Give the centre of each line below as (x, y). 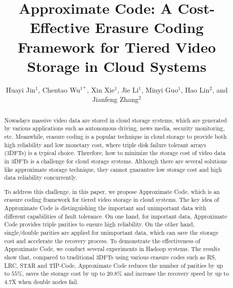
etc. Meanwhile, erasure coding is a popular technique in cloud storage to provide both (116, 136)
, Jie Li (128, 89)
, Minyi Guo (160, 89)
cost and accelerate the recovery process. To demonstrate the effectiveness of (102, 240)
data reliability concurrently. (41, 177)
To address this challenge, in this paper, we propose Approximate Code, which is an (112, 191)
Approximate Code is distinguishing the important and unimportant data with (105, 208)
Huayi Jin (20, 89)
